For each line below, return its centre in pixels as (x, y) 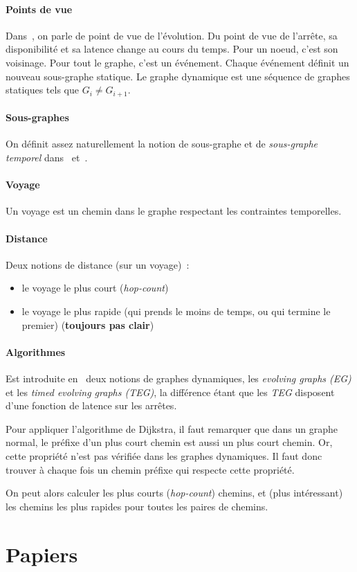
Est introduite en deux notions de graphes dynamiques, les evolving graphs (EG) (178, 378)
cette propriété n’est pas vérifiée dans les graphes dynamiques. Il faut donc (164, 455)
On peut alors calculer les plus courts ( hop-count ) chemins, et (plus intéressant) (174, 493)
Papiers (42, 554)
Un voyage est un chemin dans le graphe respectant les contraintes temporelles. (174, 211)
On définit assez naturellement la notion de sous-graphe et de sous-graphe (162, 144)
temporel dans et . (47, 158)
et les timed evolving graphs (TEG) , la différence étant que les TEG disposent (170, 392)
